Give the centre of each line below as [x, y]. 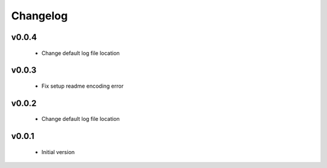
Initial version [58, 152]
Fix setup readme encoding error [83, 86]
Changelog [39, 16]
